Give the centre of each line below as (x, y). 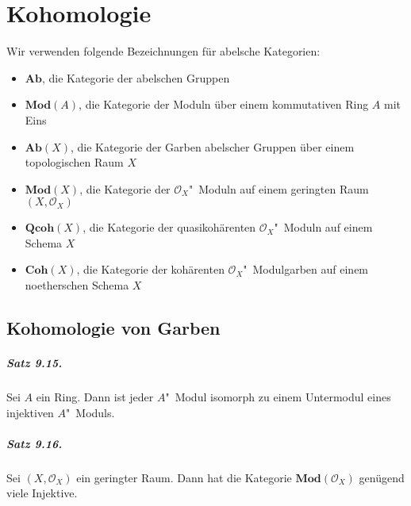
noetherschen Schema (77, 285)
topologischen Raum (74, 162)
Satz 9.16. (35, 443)
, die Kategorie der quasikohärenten (169, 227)
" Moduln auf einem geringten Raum (278, 188)
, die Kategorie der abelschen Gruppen (136, 77)
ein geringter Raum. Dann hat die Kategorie (184, 477)
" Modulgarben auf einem (306, 269)
